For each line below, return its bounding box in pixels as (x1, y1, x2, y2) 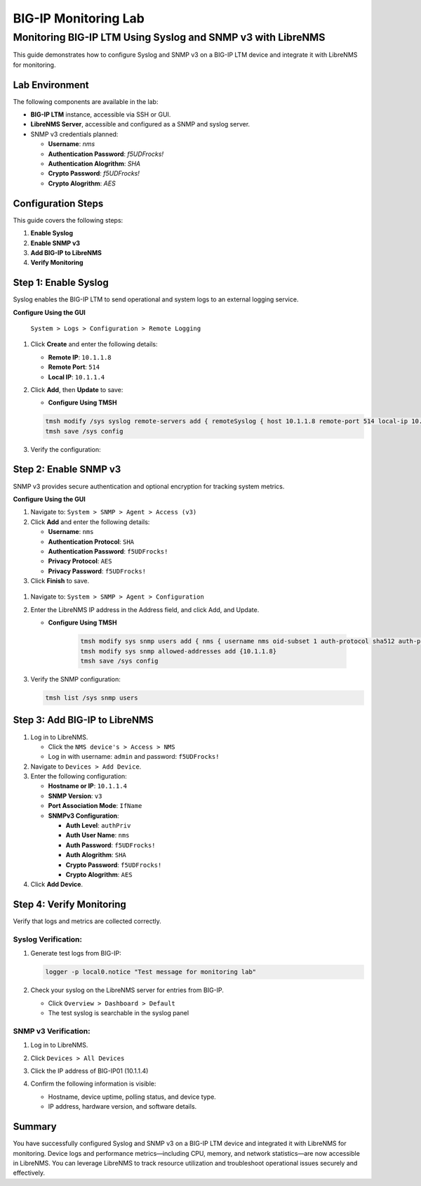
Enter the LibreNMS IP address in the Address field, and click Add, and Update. (30, 605, 260, 614)
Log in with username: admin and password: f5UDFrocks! (48, 752, 220, 761)
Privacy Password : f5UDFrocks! (48, 566, 147, 575)
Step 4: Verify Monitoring (13, 899, 126, 911)
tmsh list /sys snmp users (45, 694, 138, 702)
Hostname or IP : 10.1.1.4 (48, 782, 128, 790)
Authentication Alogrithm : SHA (48, 159, 140, 168)
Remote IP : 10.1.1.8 (48, 353, 112, 361)
